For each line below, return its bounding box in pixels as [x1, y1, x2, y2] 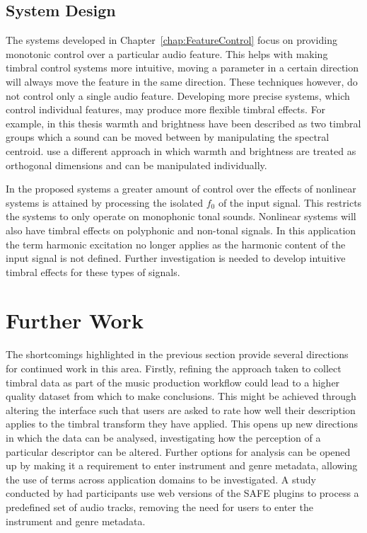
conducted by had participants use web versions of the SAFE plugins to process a [6, 486, 359, 500]
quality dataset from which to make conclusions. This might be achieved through [6, 389, 356, 403]
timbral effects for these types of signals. [6, 264, 180, 279]
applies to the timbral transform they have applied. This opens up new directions [6, 416, 358, 431]
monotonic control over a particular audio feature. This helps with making [6, 46, 328, 61]
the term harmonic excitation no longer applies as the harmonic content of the [6, 236, 346, 251]
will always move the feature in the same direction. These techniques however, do [6, 74, 358, 88]
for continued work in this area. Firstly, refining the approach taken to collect [6, 361, 342, 376]
